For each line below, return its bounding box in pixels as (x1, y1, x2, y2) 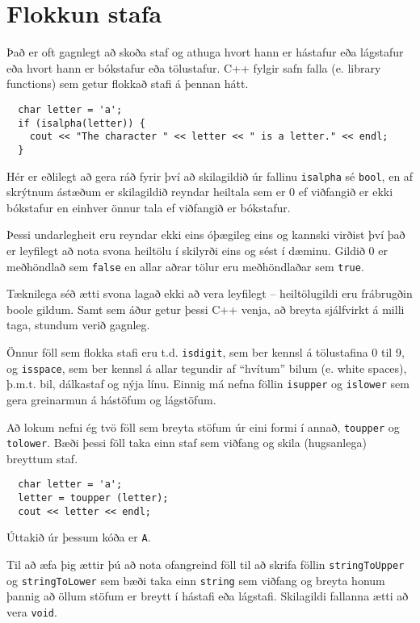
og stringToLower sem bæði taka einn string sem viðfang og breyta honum (6, 571, 385, 588)
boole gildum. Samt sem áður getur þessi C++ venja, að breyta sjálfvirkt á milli (6, 300, 405, 317)
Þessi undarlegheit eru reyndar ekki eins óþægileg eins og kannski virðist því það (6, 226, 405, 243)
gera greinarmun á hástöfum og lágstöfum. (6, 391, 216, 408)
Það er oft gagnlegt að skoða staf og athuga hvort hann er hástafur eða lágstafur (6, 44, 404, 61)
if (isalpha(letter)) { (18, 117, 145, 129)
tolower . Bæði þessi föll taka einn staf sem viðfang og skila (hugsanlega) (6, 434, 367, 451)
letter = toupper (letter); (18, 492, 169, 504)
